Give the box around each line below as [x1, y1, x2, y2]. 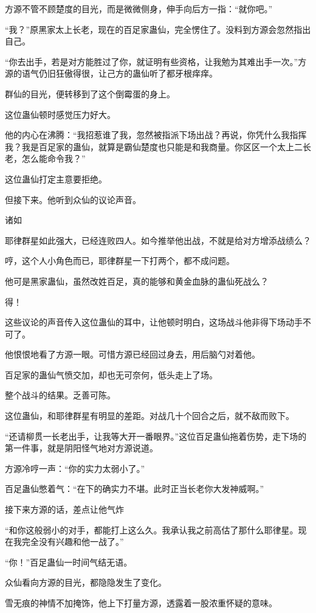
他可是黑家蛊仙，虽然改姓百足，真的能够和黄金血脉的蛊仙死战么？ [5, 274, 269, 287]
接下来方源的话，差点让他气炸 [5, 503, 124, 516]
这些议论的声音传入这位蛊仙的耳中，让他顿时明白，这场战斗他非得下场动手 [5, 316, 303, 328]
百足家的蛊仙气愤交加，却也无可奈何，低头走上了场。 [5, 368, 218, 381]
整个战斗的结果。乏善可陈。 [5, 389, 115, 401]
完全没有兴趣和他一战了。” [21, 535, 124, 548]
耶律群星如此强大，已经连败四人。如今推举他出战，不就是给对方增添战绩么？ [5, 234, 311, 246]
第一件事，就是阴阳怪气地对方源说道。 [5, 442, 158, 454]
